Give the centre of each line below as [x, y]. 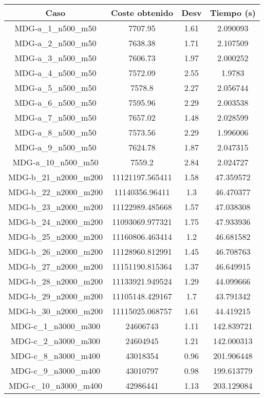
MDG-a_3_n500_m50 [55, 58]
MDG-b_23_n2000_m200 [55, 207]
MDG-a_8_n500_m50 [55, 132]
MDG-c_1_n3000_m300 [55, 326]
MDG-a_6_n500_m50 [55, 102]
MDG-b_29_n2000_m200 [55, 296]
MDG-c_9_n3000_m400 [55, 371]
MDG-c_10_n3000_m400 [55, 385]
